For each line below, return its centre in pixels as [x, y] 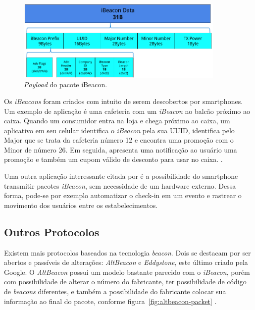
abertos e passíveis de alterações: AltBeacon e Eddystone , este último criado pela [126, 262]
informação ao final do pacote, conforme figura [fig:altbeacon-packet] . [110, 301]
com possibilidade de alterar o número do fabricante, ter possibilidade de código [125, 282]
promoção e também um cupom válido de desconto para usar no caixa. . [113, 159]
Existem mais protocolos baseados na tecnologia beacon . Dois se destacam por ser [127, 252]
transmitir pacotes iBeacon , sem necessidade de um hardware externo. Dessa [120, 185]
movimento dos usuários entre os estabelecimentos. [81, 205]
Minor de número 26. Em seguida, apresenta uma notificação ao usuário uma [121, 149]
